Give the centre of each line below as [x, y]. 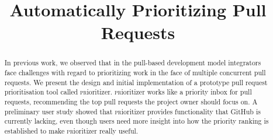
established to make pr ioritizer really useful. [71, 130]
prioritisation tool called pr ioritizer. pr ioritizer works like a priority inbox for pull [128, 92]
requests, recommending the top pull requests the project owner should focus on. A [131, 101]
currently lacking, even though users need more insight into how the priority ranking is [136, 121]
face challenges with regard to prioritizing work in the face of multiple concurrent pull [135, 73]
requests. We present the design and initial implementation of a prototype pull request [136, 82]
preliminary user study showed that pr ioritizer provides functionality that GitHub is [132, 111]
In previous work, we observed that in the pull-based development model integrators [133, 63]
